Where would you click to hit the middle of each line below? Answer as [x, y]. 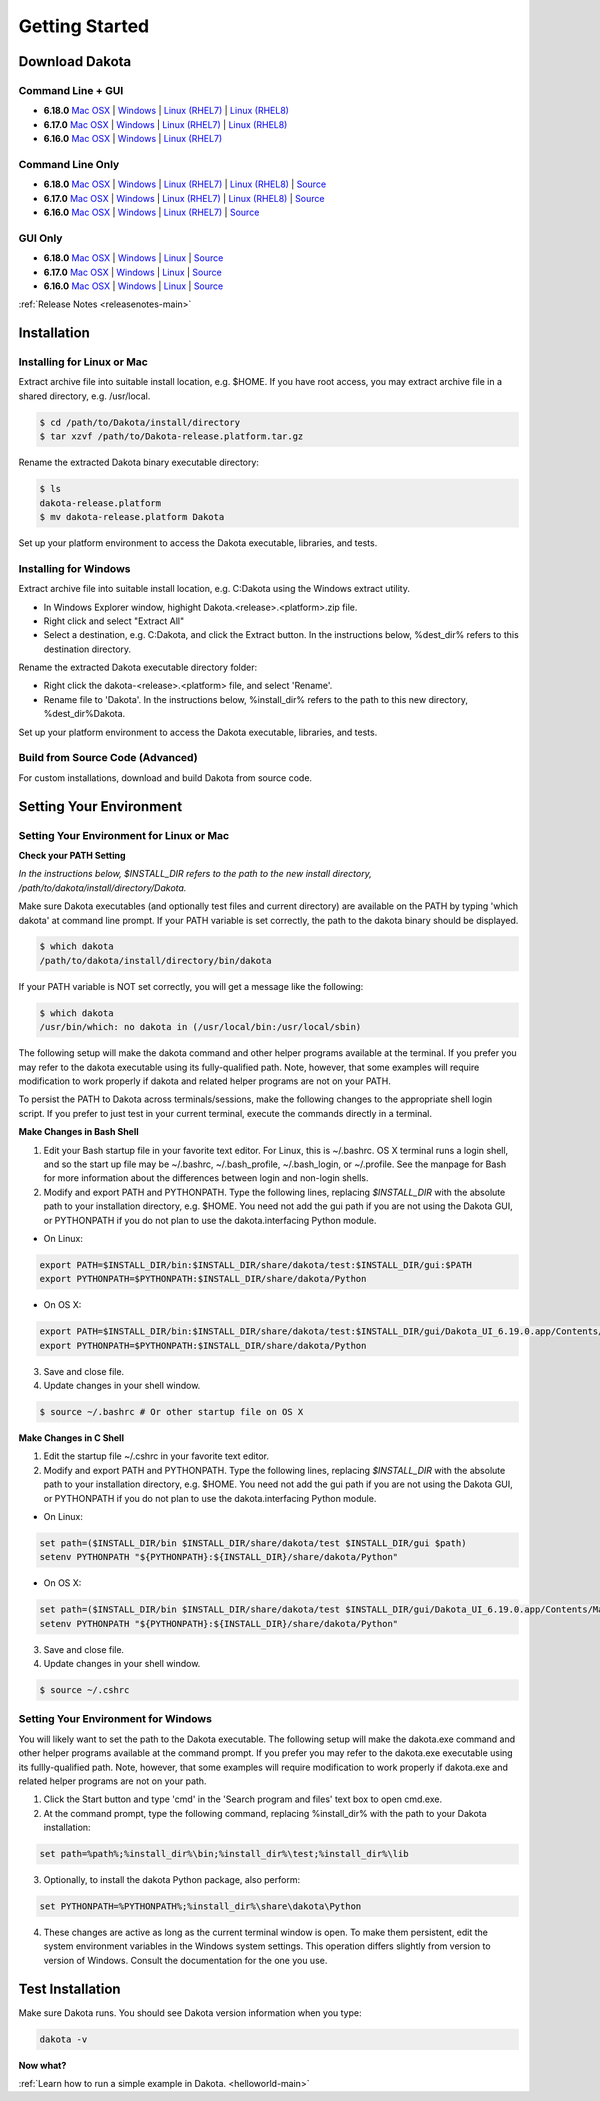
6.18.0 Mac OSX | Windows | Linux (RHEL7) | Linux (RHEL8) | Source [185, 184]
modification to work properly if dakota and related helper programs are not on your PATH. [205, 1081]
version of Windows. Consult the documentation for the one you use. [185, 1960]
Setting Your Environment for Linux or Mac [124, 835]
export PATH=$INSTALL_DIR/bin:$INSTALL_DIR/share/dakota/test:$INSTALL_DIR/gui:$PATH [255, 1264]
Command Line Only [69, 164]
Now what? [42, 2065]
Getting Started [84, 26]
